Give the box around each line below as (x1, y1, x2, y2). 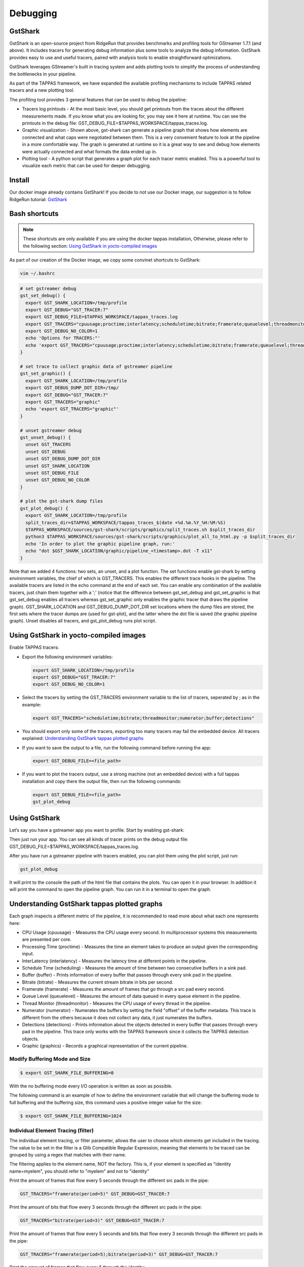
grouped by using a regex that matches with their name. (9, 1152, 126, 1158)
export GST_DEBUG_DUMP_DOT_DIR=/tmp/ (25, 385, 119, 391)
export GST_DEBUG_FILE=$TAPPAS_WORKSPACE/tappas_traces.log (25, 314, 178, 320)
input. (22, 951, 34, 957)
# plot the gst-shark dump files (20, 498, 103, 504)
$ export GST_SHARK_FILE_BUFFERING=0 (20, 1070, 114, 1075)
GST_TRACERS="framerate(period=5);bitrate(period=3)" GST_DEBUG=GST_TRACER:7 (20, 1251, 218, 1257)
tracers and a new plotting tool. (9, 87, 74, 93)
